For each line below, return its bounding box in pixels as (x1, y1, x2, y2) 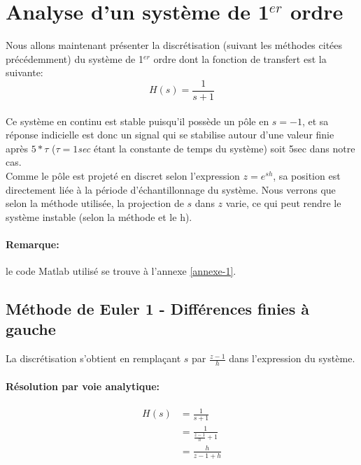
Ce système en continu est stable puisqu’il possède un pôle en (6, 113, 269, 128)
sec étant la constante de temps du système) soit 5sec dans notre (78, 141, 355, 155)
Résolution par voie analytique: (6, 378, 160, 393)
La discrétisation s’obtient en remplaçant (6, 351, 181, 366)
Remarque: (6, 236, 59, 251)
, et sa (302, 113, 329, 128)
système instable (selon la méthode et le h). (6, 209, 192, 224)
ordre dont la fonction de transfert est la (153, 51, 327, 66)
